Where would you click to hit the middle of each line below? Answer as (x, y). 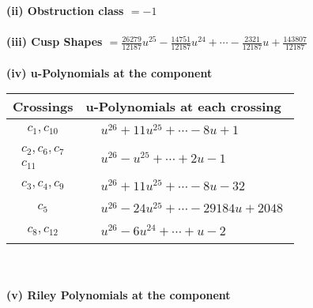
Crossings (43, 107)
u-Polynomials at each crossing (183, 107)
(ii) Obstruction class (65, 10)
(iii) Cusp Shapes (55, 41)
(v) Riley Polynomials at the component (119, 294)
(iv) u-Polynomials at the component (109, 72)
